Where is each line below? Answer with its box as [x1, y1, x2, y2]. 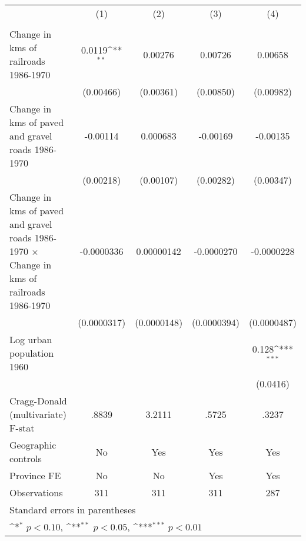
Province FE [9, 469, 61, 482]
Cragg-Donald [9, 394, 67, 407]
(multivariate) [9, 407, 66, 421]
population [9, 346, 54, 360]
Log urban [9, 333, 52, 346]
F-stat [9, 421, 35, 434]
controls [9, 452, 42, 465]
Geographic [9, 438, 56, 452]
